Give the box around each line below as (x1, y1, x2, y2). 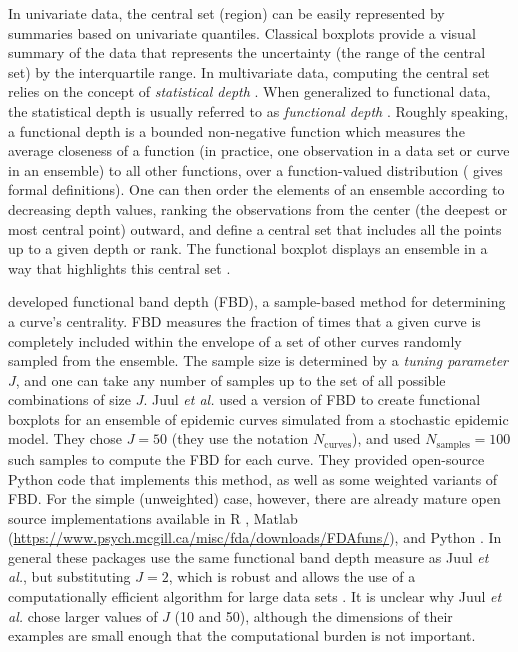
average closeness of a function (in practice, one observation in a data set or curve (8, 140, 510, 161)
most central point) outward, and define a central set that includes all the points (8, 218, 502, 239)
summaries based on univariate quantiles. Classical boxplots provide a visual (8, 22, 476, 43)
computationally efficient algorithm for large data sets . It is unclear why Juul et (8, 586, 502, 607)
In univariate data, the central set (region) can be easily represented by (8, 3, 445, 23)
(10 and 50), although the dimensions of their (174, 605, 453, 626)
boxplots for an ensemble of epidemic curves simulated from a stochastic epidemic (8, 408, 509, 429)
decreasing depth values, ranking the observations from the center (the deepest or (8, 198, 508, 219)
